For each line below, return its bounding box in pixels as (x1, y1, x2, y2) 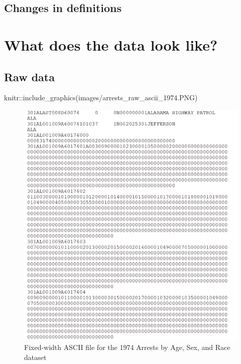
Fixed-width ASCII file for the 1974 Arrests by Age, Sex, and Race (24, 342, 230, 352)
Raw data (4, 69, 55, 84)
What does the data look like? (4, 34, 218, 55)
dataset (24, 351, 47, 362)
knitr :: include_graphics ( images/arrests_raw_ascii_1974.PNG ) (4, 92, 198, 103)
